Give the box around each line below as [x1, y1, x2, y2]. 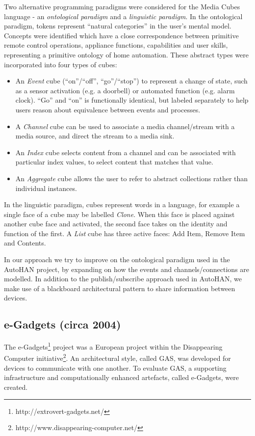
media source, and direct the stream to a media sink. [15, 131, 175, 141]
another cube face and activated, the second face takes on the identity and [4, 218, 228, 229]
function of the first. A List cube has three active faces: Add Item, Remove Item [4, 228, 245, 238]
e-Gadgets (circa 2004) [4, 317, 121, 332]
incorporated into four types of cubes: [4, 59, 117, 69]
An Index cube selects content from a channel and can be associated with [15, 147, 236, 157]
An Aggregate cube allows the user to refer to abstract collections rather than [15, 173, 248, 183]
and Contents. [4, 238, 46, 248]
